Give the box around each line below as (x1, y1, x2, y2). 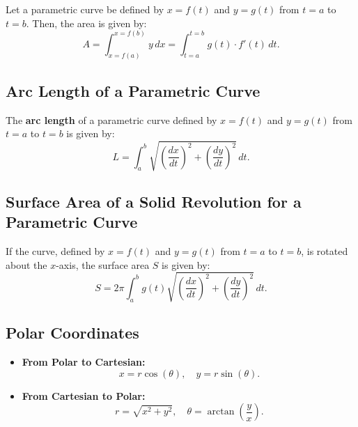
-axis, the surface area (56, 257, 150, 272)
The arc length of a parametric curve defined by (6, 112, 217, 127)
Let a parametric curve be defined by (6, 2, 164, 16)
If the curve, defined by (6, 244, 105, 258)
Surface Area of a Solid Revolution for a (6, 190, 302, 212)
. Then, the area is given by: (26, 15, 147, 30)
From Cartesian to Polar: (22, 388, 146, 403)
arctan (207, 407, 235, 417)
